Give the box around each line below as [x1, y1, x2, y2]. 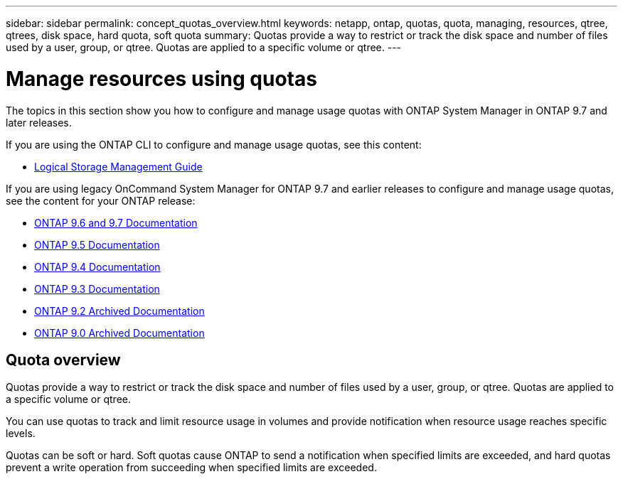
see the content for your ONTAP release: [6, 194, 196, 207]
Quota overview [6, 350, 121, 369]
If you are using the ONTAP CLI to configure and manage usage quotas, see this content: [6, 138, 422, 151]
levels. [6, 427, 36, 440]
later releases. [6, 116, 72, 129]
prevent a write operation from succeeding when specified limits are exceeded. [6, 461, 377, 474]
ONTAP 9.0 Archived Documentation [34, 326, 205, 339]
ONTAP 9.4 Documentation [34, 260, 161, 273]
